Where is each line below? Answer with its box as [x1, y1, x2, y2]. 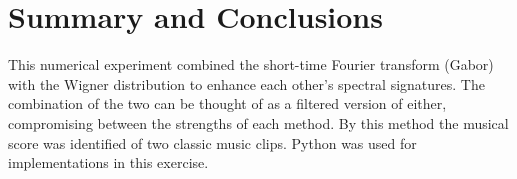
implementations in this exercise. [8, 152, 209, 173]
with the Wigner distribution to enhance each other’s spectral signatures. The [8, 73, 485, 94]
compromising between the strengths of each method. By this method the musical [8, 112, 509, 133]
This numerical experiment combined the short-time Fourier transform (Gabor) [8, 54, 494, 75]
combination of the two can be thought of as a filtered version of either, [8, 93, 447, 114]
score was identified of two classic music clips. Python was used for [8, 132, 417, 153]
